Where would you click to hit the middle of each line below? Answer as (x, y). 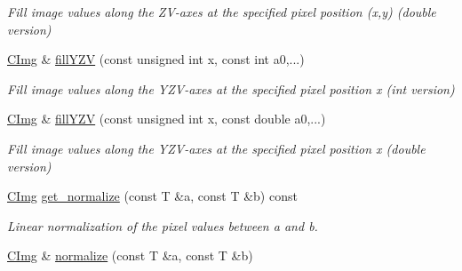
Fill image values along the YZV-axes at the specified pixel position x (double (216, 148)
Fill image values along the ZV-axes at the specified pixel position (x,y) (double (222, 12)
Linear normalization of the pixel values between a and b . (163, 225)
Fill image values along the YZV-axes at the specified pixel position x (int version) (231, 88)
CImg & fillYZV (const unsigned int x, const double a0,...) (167, 119)
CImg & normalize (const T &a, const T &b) (130, 255)
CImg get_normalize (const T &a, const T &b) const (152, 196)
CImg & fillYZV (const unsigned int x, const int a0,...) (156, 59)
